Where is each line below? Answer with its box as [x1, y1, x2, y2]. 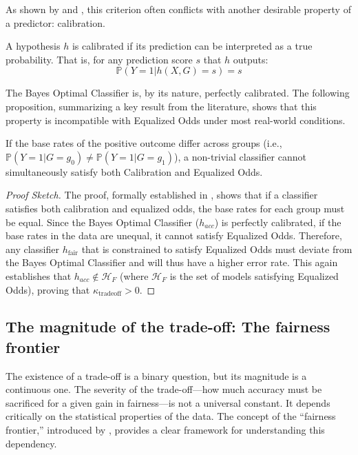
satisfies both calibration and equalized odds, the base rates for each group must [6, 201, 345, 215]
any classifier [6, 241, 59, 256]
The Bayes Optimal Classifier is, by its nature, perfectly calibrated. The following [6, 85, 350, 100]
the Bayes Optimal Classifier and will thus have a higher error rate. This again [6, 255, 338, 270]
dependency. [6, 436, 57, 450]
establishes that [6, 268, 72, 283]
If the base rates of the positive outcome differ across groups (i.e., [6, 136, 282, 150]
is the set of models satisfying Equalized [169, 268, 339, 283]
